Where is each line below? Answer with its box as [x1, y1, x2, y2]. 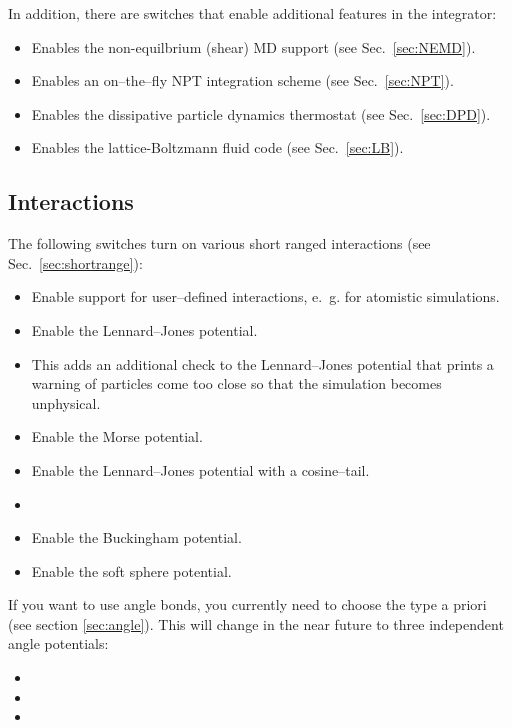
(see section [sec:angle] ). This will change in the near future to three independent [8, 613, 504, 634]
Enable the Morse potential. [31, 426, 203, 447]
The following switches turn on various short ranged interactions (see [8, 233, 431, 254]
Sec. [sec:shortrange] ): [8, 252, 143, 273]
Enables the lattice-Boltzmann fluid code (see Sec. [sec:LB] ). [31, 137, 404, 158]
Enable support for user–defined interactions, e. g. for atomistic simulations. [31, 286, 500, 307]
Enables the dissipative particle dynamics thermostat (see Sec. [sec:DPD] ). [31, 103, 491, 124]
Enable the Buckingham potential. [31, 527, 242, 548]
